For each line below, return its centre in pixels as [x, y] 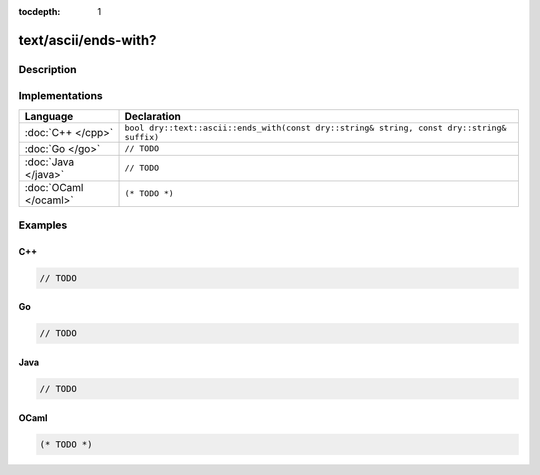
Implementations [61, 96]
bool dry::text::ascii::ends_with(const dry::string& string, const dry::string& [315, 127]
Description [47, 69]
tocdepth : [39, 11]
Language [49, 116]
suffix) [142, 136]
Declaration [153, 116]
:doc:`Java [49, 162]
